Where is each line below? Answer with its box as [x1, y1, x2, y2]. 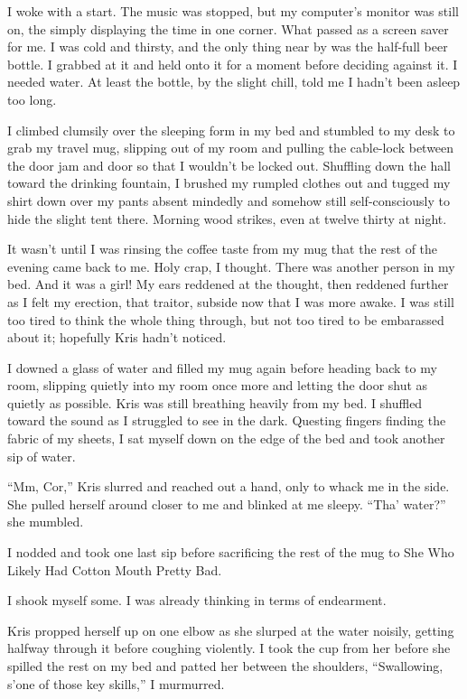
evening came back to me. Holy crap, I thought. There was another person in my [7, 256, 455, 275]
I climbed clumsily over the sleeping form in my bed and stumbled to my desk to [7, 120, 455, 139]
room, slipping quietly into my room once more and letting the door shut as [7, 376, 428, 395]
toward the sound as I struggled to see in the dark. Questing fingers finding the [7, 411, 446, 430]
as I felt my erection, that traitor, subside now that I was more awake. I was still [7, 292, 454, 311]
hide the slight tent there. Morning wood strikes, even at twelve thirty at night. [7, 209, 447, 228]
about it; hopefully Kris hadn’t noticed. [7, 328, 227, 347]
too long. [7, 89, 57, 108]
